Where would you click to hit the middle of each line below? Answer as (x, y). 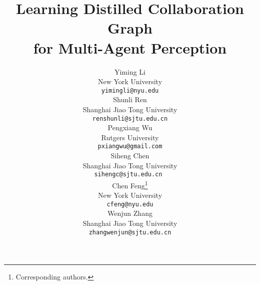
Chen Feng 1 (130, 184)
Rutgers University (130, 137)
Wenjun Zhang (130, 213)
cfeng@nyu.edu (130, 204)
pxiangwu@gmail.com (130, 147)
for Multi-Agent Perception (130, 47)
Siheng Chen (130, 156)
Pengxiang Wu (130, 127)
